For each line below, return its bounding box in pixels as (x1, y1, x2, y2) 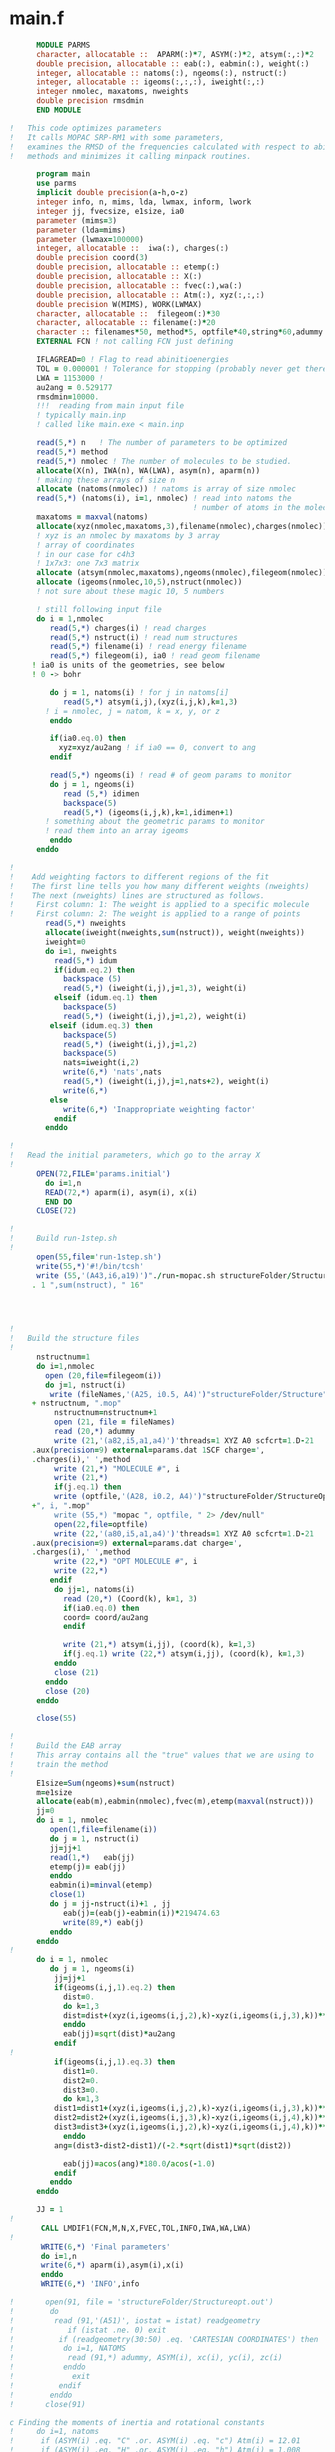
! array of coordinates (35, 540, 136, 550)
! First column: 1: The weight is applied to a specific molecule (9, 900, 310, 910)
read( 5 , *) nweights (45, 918, 127, 929)
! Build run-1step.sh (9, 1233, 117, 1244)
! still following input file (35, 604, 162, 614)
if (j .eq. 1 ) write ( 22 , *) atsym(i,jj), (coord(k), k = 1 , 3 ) (62, 1649, 306, 1659)
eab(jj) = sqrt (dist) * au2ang (62, 2029, 176, 2039)
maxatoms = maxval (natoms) (35, 512, 149, 522)
